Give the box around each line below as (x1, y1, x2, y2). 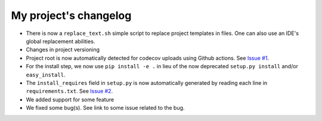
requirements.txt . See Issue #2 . (26, 88, 113, 95)
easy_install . (26, 71, 66, 78)
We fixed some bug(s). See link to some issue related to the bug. (26, 104, 185, 112)
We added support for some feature (26, 95, 114, 103)
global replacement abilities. (26, 37, 95, 44)
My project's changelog (11, 9, 132, 22)
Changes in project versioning (26, 46, 100, 53)
